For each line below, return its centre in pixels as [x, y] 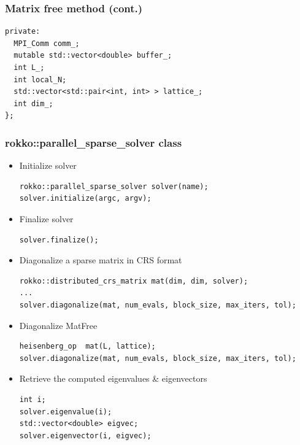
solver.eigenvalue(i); [66, 412]
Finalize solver [46, 218]
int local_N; [40, 79]
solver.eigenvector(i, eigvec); [85, 435]
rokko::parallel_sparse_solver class [94, 142]
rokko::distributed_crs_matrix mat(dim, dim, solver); [134, 281]
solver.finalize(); [59, 240]
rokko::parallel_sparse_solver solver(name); [114, 186]
